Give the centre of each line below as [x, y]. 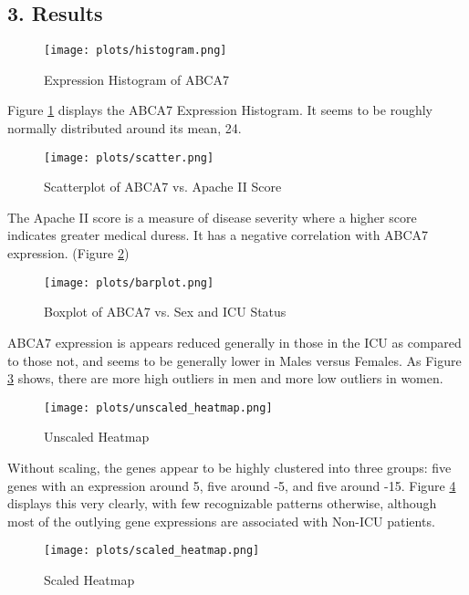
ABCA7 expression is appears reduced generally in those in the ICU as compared [234, 342]
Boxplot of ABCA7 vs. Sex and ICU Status [165, 312]
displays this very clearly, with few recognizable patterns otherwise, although [222, 503]
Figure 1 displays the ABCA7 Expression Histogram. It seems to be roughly [220, 110]
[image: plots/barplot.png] [129, 282]
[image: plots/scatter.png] [129, 157]
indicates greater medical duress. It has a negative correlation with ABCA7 [218, 235]
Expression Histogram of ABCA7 [136, 79]
